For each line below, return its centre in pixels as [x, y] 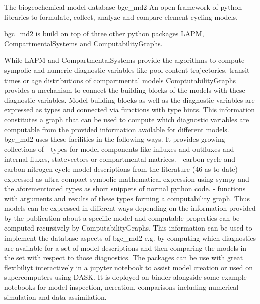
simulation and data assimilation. [55, 297]
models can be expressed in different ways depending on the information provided [130, 208]
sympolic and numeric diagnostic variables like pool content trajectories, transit [127, 70]
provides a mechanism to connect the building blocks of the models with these [125, 90]
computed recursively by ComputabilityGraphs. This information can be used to [128, 228]
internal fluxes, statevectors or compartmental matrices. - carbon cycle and [120, 159]
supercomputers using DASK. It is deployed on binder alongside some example [125, 277]
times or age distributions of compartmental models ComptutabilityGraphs [120, 80]
